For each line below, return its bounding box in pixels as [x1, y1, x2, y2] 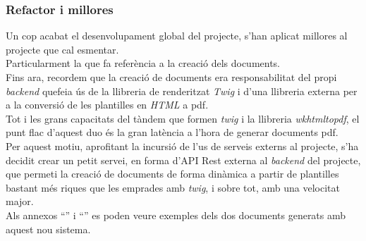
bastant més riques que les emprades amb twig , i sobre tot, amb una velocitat [6, 180, 340, 194]
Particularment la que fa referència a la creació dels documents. [6, 56, 281, 70]
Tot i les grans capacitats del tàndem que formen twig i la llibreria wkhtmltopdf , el [6, 111, 360, 125]
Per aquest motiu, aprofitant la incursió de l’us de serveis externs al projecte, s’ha [6, 138, 359, 153]
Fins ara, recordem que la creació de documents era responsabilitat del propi [6, 70, 337, 84]
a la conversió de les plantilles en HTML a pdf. [6, 97, 209, 112]
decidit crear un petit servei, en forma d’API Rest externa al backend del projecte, [6, 152, 361, 167]
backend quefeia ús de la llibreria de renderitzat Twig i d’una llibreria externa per [6, 83, 358, 98]
